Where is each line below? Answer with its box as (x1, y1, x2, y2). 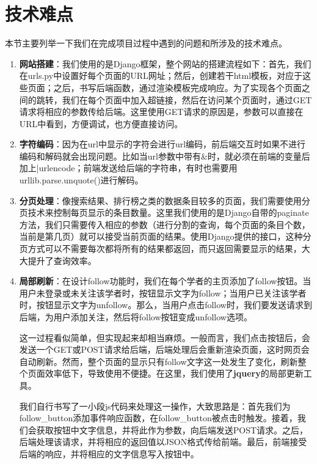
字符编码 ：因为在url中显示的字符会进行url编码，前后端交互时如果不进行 (19, 138, 306, 150)
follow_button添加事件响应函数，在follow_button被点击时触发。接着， (19, 411, 297, 424)
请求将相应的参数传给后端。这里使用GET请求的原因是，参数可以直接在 (19, 105, 304, 118)
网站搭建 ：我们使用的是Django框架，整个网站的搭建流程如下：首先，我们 (19, 57, 312, 70)
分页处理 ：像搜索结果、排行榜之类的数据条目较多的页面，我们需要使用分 (19, 194, 310, 207)
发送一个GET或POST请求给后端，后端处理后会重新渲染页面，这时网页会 (19, 343, 310, 356)
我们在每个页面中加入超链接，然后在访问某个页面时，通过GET (62, 93, 312, 106)
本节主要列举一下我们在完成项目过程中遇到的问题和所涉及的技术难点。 (5, 37, 287, 50)
